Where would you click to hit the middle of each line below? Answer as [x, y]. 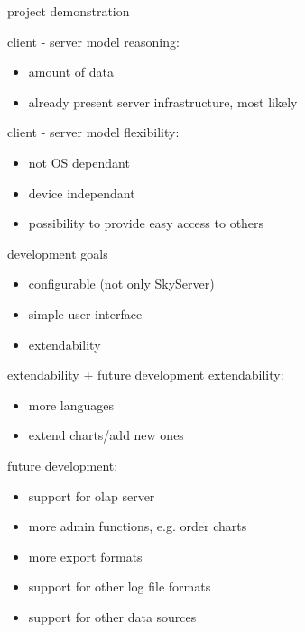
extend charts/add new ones [106, 435]
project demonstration [69, 11]
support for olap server [92, 495]
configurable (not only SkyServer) [121, 284]
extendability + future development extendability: [146, 375]
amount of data [71, 72]
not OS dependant [79, 162]
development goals [58, 253]
